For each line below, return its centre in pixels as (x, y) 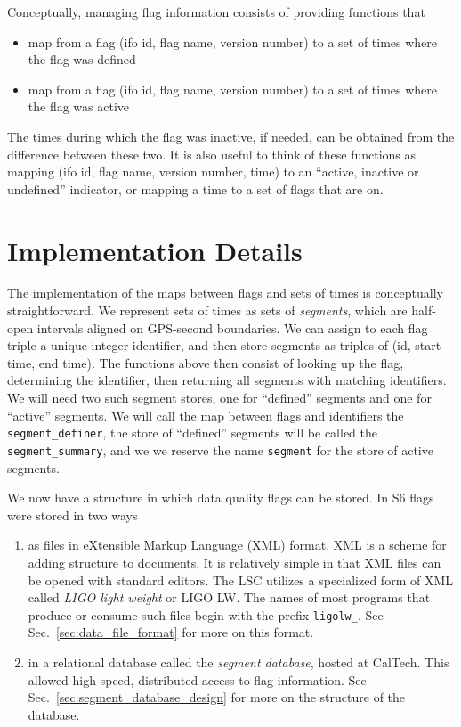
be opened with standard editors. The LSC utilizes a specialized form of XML (240, 580)
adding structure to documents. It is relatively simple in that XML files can (235, 562)
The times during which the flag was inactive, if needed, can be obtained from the (231, 136)
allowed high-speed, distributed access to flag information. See (197, 679)
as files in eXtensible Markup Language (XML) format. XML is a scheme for (237, 545)
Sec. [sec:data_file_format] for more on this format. (171, 632)
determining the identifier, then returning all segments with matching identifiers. (227, 380)
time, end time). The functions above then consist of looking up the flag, (206, 362)
